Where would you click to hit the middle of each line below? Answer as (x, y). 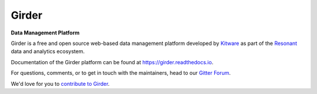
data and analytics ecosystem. (48, 51)
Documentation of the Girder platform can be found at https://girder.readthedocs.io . (112, 62)
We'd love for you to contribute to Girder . (60, 83)
